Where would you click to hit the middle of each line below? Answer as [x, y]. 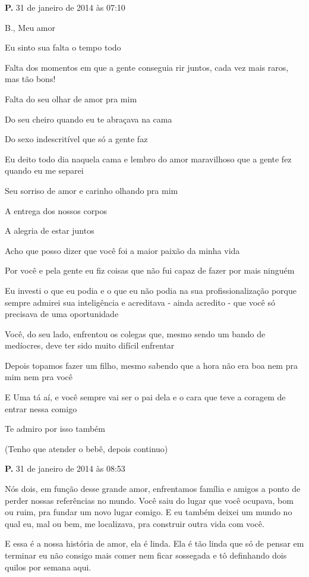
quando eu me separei [44, 170]
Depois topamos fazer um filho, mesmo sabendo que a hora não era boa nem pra [151, 365]
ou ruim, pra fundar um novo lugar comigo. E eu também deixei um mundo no [149, 512]
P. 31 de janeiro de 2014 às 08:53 [65, 468]
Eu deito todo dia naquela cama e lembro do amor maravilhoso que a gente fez [148, 159]
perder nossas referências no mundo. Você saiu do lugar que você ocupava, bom [149, 500]
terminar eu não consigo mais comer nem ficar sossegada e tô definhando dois [146, 555]
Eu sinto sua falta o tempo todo [63, 47]
